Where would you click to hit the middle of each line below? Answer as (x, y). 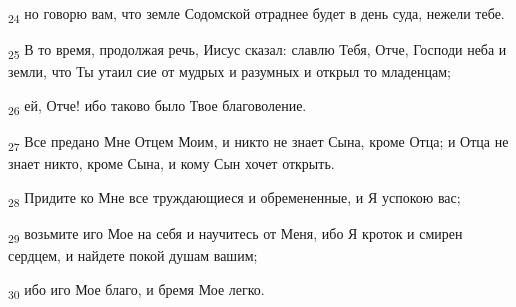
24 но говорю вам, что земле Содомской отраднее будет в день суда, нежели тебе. (256, 14)
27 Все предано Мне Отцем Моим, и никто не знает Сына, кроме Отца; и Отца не (258, 142)
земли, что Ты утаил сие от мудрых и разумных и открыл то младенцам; (229, 71)
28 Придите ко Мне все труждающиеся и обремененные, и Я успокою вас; (234, 198)
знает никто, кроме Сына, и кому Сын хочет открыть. (171, 163)
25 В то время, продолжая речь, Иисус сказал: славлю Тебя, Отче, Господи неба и (257, 50)
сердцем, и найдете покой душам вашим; (133, 254)
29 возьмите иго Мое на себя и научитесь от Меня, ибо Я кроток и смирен (235, 234)
